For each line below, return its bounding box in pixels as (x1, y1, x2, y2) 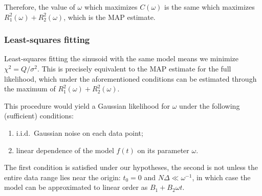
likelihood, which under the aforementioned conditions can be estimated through (4, 73, 257, 84)
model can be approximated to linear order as (4, 182, 148, 192)
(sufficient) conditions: (4, 110, 74, 121)
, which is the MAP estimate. (63, 11, 156, 22)
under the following (179, 100, 240, 111)
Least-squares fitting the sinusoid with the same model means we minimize (4, 53, 239, 64)
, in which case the (192, 171, 251, 182)
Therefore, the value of (4, 2, 75, 12)
